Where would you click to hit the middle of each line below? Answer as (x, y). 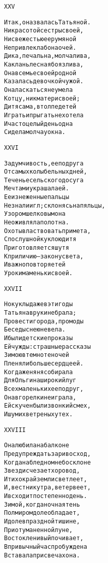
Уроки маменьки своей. (39, 273)
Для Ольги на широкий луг (40, 380)
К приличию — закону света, (44, 256)
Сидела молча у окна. (35, 132)
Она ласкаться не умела (39, 90)
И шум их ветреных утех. (39, 414)
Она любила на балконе (37, 445)
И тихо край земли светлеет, (46, 479)
